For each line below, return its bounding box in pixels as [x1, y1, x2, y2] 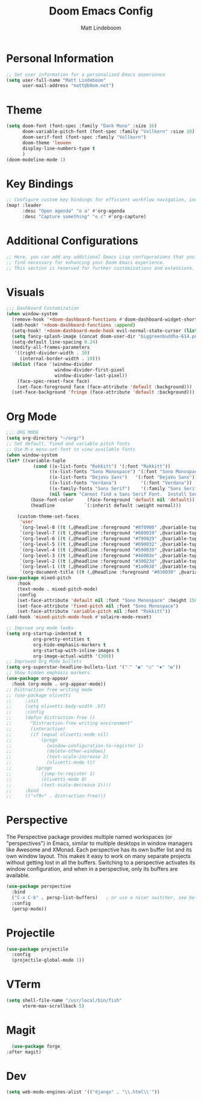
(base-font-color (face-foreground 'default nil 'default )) [30, 497, 195, 503]
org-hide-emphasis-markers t [32, 642, 106, 648]
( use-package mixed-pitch [6, 575, 71, 581]
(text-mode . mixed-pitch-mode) [17, 586, 98, 592]
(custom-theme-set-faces [17, 513, 79, 519]
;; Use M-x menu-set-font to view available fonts [6, 446, 136, 453]
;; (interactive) [6, 726, 66, 732]
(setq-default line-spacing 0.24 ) [11, 339, 98, 345]
